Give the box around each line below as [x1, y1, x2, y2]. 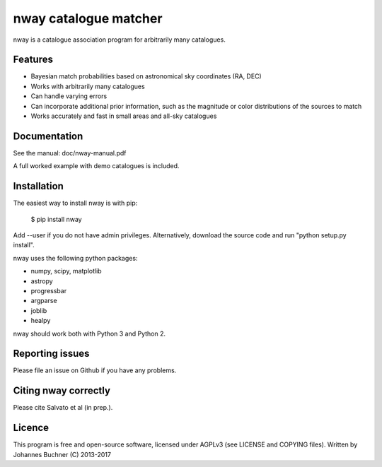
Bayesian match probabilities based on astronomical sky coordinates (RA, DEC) [30, 72, 262, 81]
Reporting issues [13, 348, 90, 360]
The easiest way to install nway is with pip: [13, 199, 138, 208]
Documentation [13, 130, 83, 142]
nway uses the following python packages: [13, 254, 138, 262]
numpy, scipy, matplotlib [30, 267, 102, 276]
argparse [30, 297, 57, 305]
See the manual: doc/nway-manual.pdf [13, 148, 127, 157]
